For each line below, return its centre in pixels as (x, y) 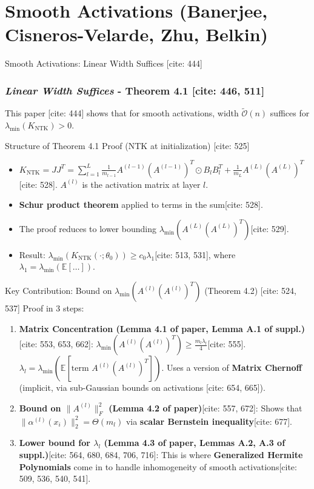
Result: (32, 254)
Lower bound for (55, 443)
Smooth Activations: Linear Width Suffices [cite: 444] (104, 63)
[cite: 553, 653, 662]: (56, 344)
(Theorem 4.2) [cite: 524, (250, 290)
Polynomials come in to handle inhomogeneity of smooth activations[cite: (158, 466)
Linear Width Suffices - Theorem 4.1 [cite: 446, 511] (135, 90)
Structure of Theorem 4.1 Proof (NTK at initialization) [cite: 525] (127, 145)
